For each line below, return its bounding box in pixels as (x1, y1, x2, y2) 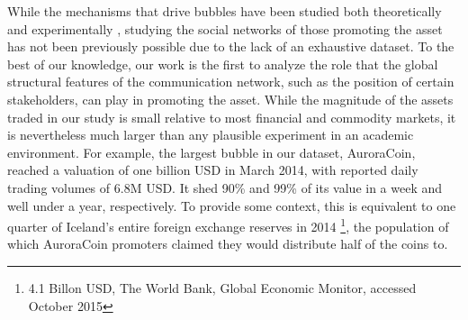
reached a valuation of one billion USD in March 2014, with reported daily (7, 160, 418, 179)
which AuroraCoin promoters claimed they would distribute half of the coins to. (7, 234, 448, 253)
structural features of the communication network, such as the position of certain (7, 72, 454, 91)
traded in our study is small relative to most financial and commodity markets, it (7, 107, 456, 126)
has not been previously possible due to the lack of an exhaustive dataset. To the (7, 37, 454, 56)
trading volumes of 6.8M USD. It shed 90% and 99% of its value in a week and (7, 178, 443, 197)
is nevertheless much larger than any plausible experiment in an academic (7, 125, 414, 144)
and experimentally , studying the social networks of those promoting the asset (7, 19, 443, 38)
